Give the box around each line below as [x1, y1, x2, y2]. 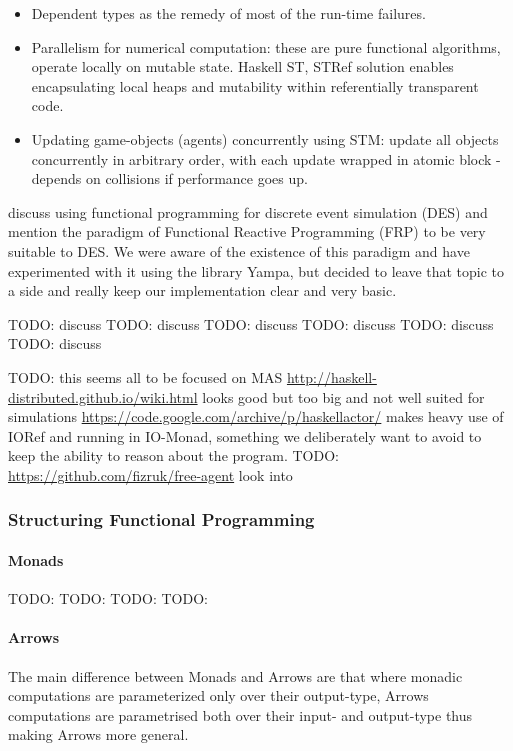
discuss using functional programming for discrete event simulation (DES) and [8, 201, 488, 222]
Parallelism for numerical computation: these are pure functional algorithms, [31, 36, 501, 57]
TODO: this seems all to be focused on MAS [8, 366, 283, 387]
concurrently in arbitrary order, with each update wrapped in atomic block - [31, 148, 501, 169]
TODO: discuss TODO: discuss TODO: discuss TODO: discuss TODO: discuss [8, 313, 494, 334]
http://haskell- [286, 366, 377, 387]
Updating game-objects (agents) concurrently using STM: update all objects [31, 128, 499, 149]
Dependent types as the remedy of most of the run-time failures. [31, 3, 426, 23]
